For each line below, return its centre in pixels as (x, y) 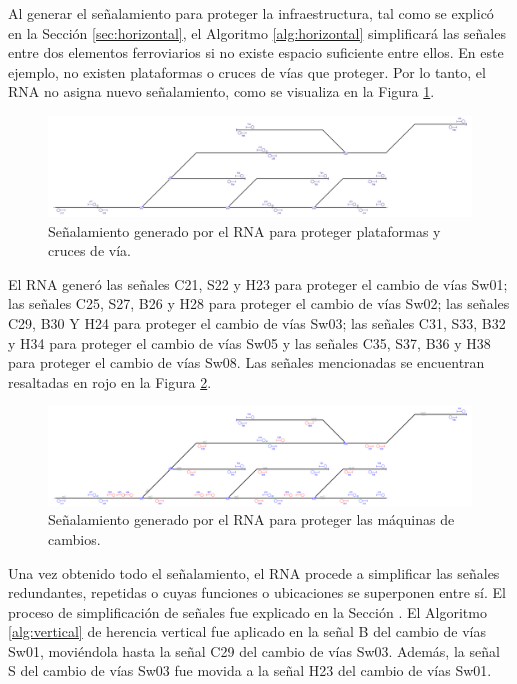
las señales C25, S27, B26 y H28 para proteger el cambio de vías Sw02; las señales (259, 303)
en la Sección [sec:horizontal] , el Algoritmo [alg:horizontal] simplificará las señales (257, 32)
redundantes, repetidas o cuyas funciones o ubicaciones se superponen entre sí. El (257, 592)
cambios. (74, 538)
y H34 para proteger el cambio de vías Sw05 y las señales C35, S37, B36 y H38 (249, 342)
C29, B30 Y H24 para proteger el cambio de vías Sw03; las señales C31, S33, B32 (257, 322)
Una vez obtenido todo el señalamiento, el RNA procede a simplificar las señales (254, 572)
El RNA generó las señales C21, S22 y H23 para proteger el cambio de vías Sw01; (258, 283)
